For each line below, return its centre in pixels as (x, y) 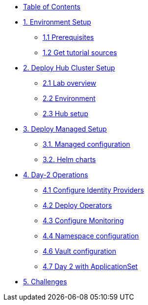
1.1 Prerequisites (68, 37)
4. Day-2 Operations (56, 175)
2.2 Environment (69, 98)
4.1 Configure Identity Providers (93, 190)
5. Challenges (45, 282)
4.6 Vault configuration (79, 251)
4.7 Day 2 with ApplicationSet (90, 266)
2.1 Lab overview (70, 83)
